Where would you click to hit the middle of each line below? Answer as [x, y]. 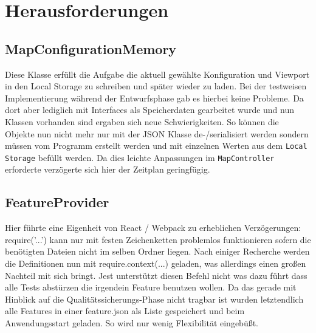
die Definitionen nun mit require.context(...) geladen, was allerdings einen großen [156, 263]
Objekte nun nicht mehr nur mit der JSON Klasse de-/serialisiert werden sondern [157, 133]
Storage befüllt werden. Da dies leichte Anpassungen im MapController [140, 157]
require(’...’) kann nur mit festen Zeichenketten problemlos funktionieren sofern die [158, 239]
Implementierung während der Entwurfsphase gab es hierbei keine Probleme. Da [154, 98]
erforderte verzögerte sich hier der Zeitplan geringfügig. [108, 169]
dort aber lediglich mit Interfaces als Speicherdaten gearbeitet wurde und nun [150, 110]
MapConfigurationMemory [91, 48]
